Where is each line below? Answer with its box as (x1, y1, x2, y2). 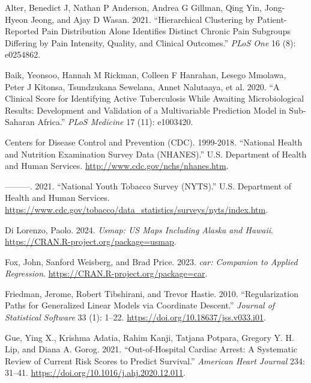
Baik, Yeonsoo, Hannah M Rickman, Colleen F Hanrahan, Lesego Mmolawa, (5, 68, 286, 81)
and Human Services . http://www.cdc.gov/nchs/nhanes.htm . (5, 159, 229, 172)
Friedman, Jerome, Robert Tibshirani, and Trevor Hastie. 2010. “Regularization (5, 287, 298, 299)
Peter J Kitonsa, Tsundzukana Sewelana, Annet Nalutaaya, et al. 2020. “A (5, 80, 280, 93)
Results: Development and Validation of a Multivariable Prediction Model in (5, 103, 286, 116)
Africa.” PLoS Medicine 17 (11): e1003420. (37, 115, 193, 128)
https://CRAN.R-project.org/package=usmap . (5, 235, 177, 248)
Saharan (5, 115, 35, 128)
